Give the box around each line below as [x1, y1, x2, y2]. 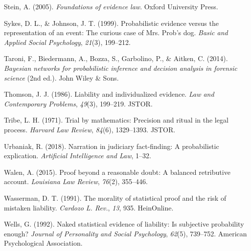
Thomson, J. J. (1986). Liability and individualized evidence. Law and [4, 89, 214, 99]
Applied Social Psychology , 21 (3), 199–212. [4, 37, 131, 47]
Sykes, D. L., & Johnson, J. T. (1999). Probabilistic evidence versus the [4, 18, 219, 28]
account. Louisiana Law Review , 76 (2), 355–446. [4, 176, 148, 187]
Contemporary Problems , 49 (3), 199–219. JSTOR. [4, 98, 153, 108]
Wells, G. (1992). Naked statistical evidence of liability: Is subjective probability [4, 219, 244, 229]
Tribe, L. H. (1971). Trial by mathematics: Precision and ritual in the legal [4, 115, 228, 125]
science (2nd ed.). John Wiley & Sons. [4, 72, 119, 83]
